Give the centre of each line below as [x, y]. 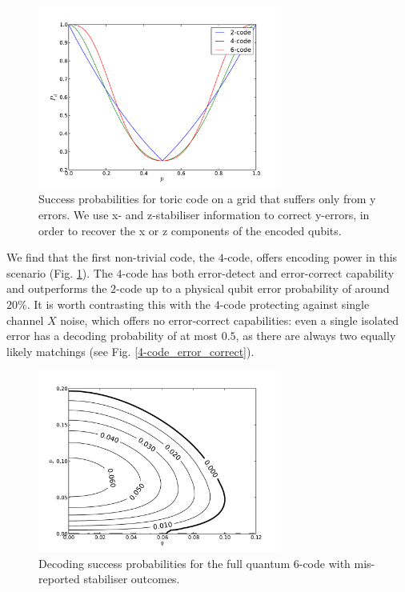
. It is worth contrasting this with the [119, 304]
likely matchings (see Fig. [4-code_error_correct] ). [130, 351]
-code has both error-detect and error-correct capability [258, 272]
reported [59, 579]
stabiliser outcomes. [132, 579]
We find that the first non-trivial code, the [110, 257]
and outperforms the [57, 288]
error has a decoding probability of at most [112, 336]
